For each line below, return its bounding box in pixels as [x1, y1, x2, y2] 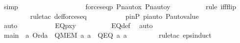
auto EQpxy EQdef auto [3, 20, 153, 30]
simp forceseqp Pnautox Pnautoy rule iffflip [3, 1, 236, 11]
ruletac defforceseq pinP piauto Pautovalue [30, 11, 199, 21]
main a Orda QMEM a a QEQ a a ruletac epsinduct [3, 29, 212, 40]
